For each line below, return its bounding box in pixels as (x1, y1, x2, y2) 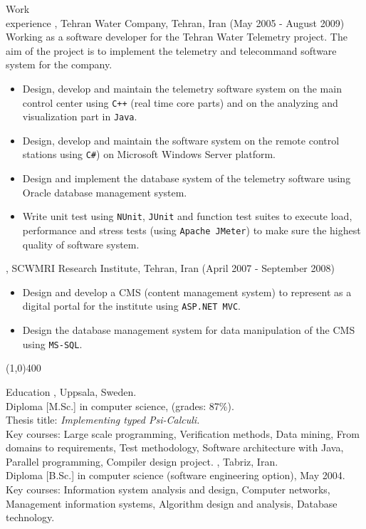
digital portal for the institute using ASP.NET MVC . (22, 298, 241, 313)
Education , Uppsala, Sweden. (6, 384, 137, 399)
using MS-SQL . (22, 336, 83, 351)
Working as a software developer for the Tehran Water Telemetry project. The (6, 29, 347, 44)
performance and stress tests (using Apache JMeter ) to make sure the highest (22, 222, 361, 237)
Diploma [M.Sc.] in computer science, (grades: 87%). (6, 398, 234, 413)
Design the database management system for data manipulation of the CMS (22, 323, 355, 337)
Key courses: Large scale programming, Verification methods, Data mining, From (6, 426, 360, 441)
